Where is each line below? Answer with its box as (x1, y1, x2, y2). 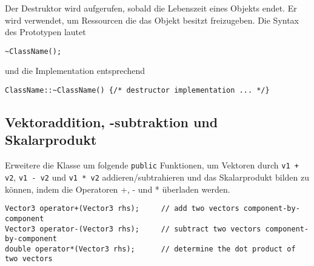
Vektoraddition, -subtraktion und (5, 113, 218, 131)
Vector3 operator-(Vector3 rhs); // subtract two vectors (5, 224, 261, 233)
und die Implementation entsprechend (5, 64, 145, 77)
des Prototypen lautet (5, 25, 86, 38)
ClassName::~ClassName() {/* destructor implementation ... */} (5, 86, 270, 95)
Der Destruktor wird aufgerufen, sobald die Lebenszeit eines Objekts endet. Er (5, 2, 297, 14)
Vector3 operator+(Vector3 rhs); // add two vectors (5, 204, 239, 213)
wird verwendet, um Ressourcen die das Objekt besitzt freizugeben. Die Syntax (5, 13, 299, 26)
